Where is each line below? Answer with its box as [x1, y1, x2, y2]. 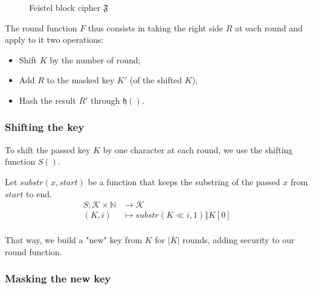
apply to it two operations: [5, 33, 104, 46]
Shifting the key [5, 119, 85, 135]
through [91, 94, 120, 106]
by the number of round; [50, 53, 141, 66]
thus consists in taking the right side [88, 21, 224, 34]
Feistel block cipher [29, 1, 101, 13]
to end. [26, 187, 52, 200]
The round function [5, 21, 77, 34]
